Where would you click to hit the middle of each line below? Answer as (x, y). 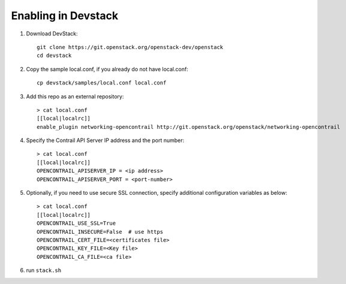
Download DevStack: (52, 34)
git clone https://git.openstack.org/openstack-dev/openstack (130, 47)
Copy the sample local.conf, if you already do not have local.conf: (107, 69)
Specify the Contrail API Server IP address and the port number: (105, 140)
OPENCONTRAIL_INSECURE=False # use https (100, 232)
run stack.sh (44, 270)
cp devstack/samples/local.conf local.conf (102, 83)
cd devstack (54, 56)
